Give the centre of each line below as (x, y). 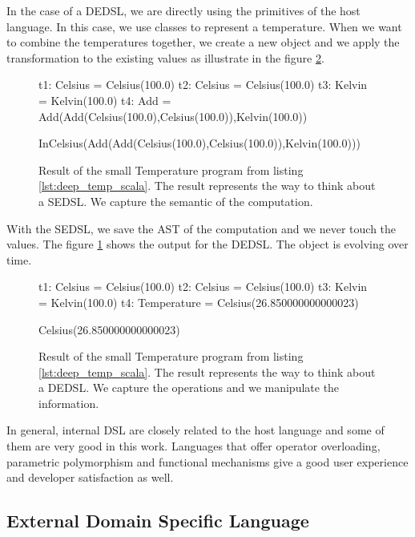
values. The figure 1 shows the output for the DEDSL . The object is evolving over (207, 244)
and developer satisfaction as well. (90, 477)
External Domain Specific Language (158, 521)
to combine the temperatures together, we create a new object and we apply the (203, 42)
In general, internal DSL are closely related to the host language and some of (195, 430)
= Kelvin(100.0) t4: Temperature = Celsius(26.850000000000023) (199, 302)
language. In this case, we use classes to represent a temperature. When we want (204, 26)
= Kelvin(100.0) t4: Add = (105, 100)
